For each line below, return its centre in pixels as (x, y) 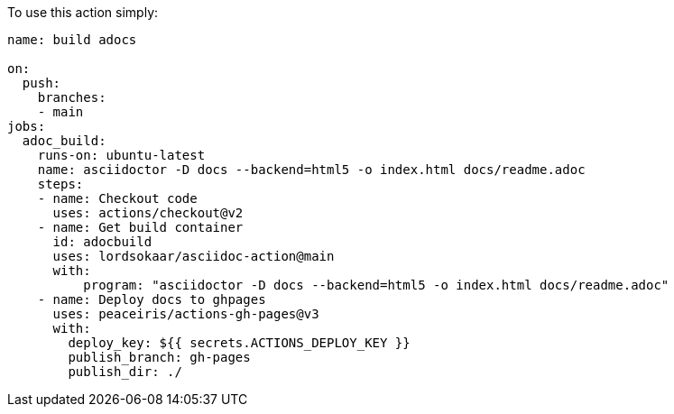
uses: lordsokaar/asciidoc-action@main (194, 256)
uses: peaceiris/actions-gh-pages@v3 (186, 314)
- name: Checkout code (117, 198)
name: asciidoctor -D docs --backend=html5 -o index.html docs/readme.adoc (311, 170)
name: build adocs (72, 40)
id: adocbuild (102, 242)
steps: (60, 184)
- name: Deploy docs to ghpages (152, 299)
